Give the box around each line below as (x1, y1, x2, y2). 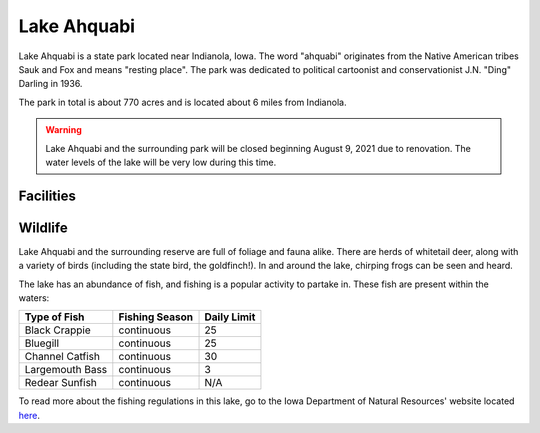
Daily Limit (204, 310, 256, 324)
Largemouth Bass (24, 363, 108, 377)
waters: (18, 291, 50, 304)
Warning (45, 124, 82, 136)
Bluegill (24, 336, 60, 350)
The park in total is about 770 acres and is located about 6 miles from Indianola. (18, 96, 347, 108)
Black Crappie (24, 323, 91, 337)
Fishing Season (118, 310, 194, 324)
